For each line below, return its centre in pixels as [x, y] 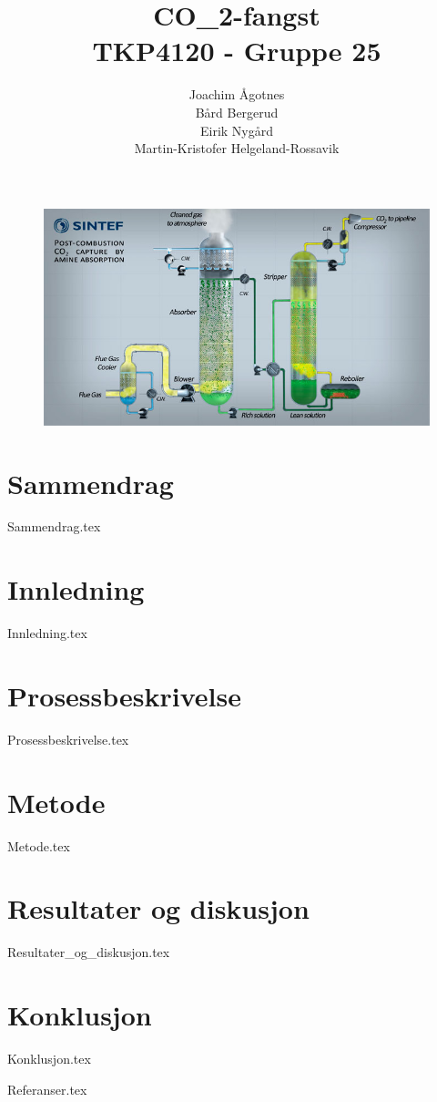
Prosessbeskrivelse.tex [68, 739]
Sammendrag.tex [54, 526]
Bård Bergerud [237, 112]
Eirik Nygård [237, 130]
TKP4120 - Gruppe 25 [237, 51]
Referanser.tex [47, 1089]
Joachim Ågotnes [237, 94]
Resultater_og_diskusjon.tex [89, 952]
